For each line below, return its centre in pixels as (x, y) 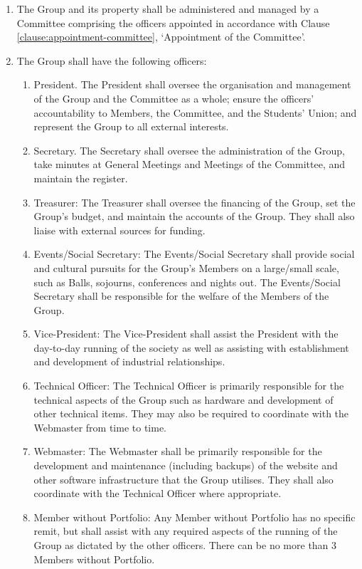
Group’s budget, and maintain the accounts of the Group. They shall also (194, 216)
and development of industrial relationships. (129, 361)
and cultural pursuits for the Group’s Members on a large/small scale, (186, 267)
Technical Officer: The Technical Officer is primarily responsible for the (189, 386)
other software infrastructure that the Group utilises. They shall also (183, 479)
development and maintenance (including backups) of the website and (186, 465)
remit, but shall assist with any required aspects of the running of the (186, 531)
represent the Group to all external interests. (131, 126)
